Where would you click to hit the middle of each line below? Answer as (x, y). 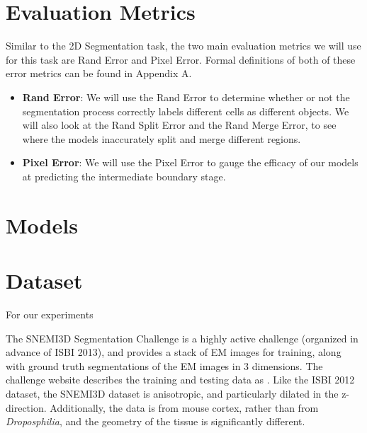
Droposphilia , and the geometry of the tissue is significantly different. (156, 421)
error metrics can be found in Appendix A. (99, 73)
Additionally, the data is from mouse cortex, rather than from (184, 407)
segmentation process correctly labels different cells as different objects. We (186, 111)
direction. (26, 407)
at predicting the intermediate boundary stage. (124, 176)
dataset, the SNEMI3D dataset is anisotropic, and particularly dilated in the (172, 393)
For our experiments (50, 314)
